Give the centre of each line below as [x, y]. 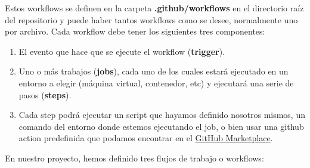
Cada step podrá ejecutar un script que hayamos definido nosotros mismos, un [162, 115]
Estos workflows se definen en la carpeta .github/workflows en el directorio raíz [154, 8]
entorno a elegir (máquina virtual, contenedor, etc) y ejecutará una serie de [156, 83]
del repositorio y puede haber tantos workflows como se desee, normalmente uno [151, 19]
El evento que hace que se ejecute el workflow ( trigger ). [122, 51]
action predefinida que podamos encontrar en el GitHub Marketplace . [146, 138]
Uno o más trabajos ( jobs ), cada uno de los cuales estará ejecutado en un [154, 71]
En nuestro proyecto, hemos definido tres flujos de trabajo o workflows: [134, 158]
